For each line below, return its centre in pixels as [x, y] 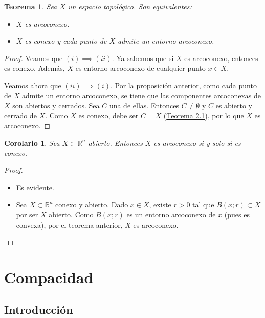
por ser [27, 214]
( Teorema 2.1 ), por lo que [204, 115]
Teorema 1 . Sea [31, 6]
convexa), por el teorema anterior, [69, 224]
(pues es [237, 214]
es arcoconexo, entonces [221, 58]
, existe [160, 204]
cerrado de [20, 115]
